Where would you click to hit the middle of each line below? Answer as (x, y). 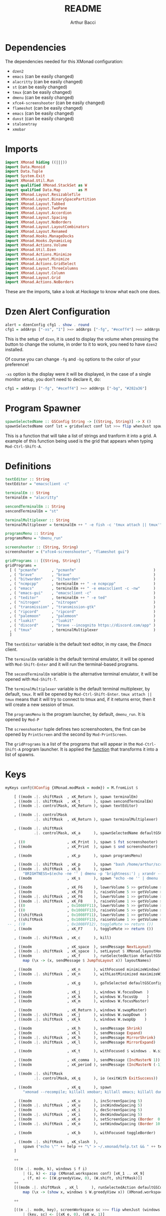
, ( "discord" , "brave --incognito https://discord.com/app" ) (83, 626)
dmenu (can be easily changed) (43, 97)
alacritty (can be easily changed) (47, 81)
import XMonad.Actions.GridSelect (41, 263)
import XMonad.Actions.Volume (36, 245)
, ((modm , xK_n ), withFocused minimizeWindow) (87, 969)
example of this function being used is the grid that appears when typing (79, 441)
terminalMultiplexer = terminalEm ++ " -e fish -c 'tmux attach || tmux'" (84, 525)
